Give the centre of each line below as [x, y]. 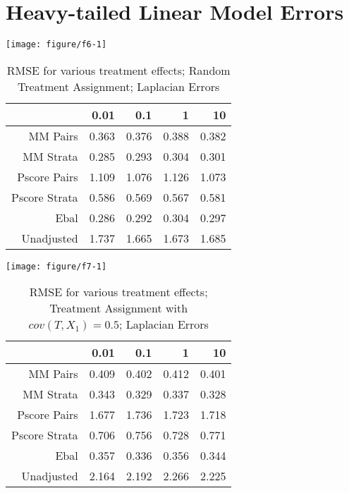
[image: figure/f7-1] [56, 266]
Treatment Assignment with [119, 308]
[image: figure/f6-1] [56, 45]
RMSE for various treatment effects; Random [118, 70]
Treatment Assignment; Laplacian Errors [119, 86]
